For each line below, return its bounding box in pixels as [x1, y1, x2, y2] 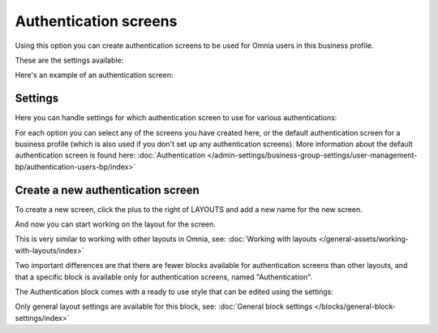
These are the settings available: [15, 55, 124, 65]
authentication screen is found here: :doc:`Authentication [15, 150, 206, 160]
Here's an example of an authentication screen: [15, 70, 174, 80]
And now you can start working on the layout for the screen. [15, 219, 217, 229]
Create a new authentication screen [15, 183, 200, 197]
